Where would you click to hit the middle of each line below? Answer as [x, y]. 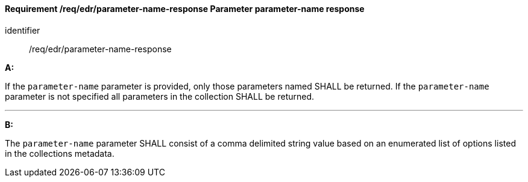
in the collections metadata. [60, 153]
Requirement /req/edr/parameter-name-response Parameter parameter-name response [185, 9]
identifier [23, 30]
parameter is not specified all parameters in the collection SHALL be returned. [160, 96]
